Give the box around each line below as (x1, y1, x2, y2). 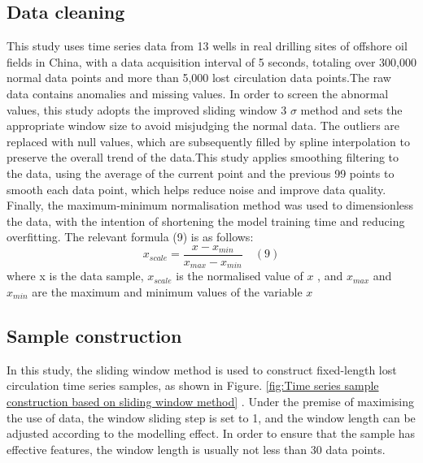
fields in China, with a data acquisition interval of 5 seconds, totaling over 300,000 (7, 53, 417, 70)
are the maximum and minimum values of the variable (32, 283, 303, 301)
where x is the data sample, (7, 267, 144, 284)
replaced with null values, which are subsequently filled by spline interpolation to (7, 132, 410, 149)
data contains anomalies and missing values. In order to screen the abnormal (7, 84, 389, 102)
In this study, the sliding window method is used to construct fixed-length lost (7, 361, 397, 378)
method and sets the (300, 101, 403, 118)
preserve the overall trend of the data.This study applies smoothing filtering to (7, 149, 399, 166)
